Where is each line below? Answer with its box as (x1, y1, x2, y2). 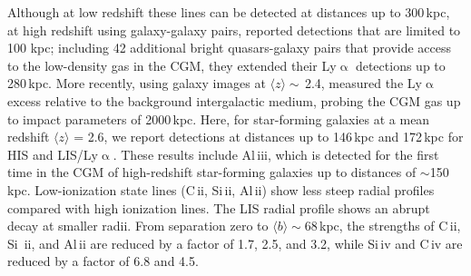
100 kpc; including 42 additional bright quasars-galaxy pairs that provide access (7, 38, 452, 57)
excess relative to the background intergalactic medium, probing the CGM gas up (7, 91, 461, 110)
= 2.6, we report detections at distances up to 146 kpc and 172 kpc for (74, 127, 464, 146)
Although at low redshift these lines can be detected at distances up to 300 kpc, (7, 3, 450, 21)
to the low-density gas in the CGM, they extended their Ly (7, 55, 337, 74)
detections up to (355, 55, 446, 74)
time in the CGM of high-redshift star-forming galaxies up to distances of (7, 163, 417, 182)
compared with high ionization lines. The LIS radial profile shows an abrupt (7, 198, 430, 217)
